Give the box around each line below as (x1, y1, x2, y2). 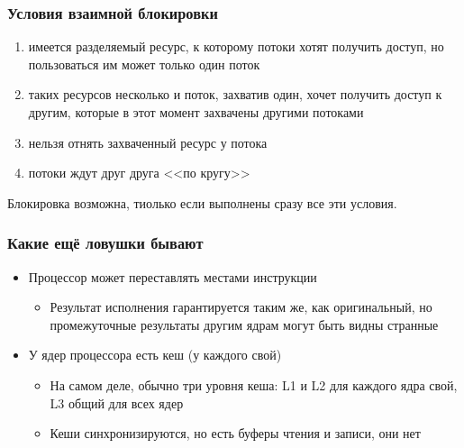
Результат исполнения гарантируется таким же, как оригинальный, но (50, 297, 432, 316)
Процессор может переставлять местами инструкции (28, 267, 317, 286)
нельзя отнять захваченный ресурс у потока (28, 133, 268, 151)
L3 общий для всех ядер (50, 393, 184, 412)
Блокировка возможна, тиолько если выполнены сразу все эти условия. (7, 193, 397, 212)
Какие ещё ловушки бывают (7, 232, 204, 254)
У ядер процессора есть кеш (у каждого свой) (28, 345, 282, 364)
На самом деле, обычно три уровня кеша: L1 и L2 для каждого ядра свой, (50, 375, 458, 394)
